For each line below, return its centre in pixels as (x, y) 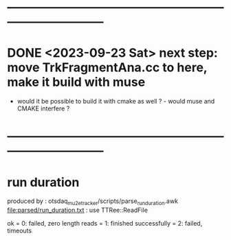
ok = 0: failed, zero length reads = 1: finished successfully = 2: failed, (105, 224)
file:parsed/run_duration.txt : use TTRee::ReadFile (77, 210)
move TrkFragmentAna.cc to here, (107, 68)
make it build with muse (76, 82)
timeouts (20, 231)
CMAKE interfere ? (43, 108)
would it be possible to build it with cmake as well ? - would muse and (116, 101)
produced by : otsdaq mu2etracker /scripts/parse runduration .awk (93, 202)
